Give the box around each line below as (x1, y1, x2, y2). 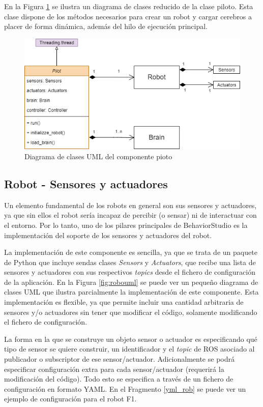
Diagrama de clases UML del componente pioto (24, 151, 172, 161)
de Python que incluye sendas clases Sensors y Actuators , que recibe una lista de (4, 256, 256, 267)
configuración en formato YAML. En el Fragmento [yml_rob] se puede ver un (4, 383, 246, 394)
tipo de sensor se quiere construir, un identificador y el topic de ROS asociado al (4, 343, 255, 354)
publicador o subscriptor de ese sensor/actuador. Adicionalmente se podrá (4, 354, 235, 364)
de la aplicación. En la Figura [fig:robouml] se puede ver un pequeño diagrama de (4, 276, 258, 287)
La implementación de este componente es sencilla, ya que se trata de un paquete (4, 247, 257, 257)
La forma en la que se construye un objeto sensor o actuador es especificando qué (4, 333, 257, 344)
